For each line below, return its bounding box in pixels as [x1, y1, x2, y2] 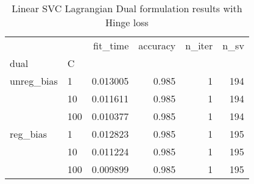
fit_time [93, 38, 129, 52]
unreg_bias [10, 74, 58, 88]
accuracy [138, 38, 176, 52]
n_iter [185, 38, 213, 52]
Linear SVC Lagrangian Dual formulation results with [12, 1, 242, 15]
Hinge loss [105, 15, 149, 29]
